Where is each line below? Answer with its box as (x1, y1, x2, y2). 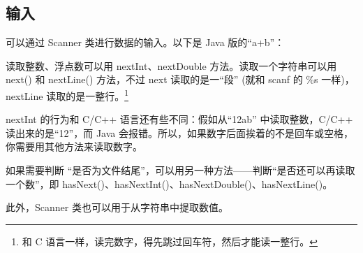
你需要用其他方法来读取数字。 (6, 139, 142, 154)
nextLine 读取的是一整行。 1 (6, 86, 128, 103)
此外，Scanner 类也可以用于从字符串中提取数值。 (6, 200, 228, 215)
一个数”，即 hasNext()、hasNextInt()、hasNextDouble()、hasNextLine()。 (6, 176, 333, 191)
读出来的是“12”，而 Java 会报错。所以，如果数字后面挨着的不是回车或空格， (6, 125, 353, 140)
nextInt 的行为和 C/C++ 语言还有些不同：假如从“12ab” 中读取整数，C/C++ (6, 112, 353, 127)
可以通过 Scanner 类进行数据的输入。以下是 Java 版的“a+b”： (6, 35, 285, 50)
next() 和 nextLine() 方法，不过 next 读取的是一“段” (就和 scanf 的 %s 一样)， (6, 72, 355, 87)
